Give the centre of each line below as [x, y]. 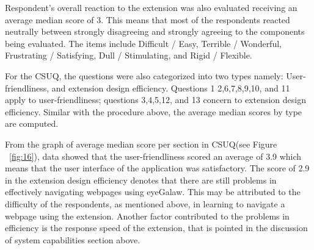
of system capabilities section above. [73, 239]
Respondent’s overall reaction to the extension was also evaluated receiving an [151, 7]
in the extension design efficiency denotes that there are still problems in [141, 180]
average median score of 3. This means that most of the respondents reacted [148, 19]
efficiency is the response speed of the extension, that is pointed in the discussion [156, 228]
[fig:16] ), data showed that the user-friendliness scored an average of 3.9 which [155, 156]
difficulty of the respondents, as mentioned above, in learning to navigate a [145, 203]
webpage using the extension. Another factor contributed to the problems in [147, 216]
